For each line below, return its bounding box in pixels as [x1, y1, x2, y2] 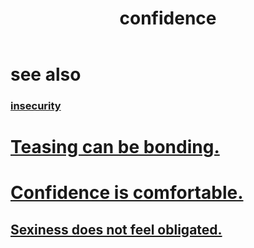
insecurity [10, 99, 62, 113]
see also [10, 63, 82, 86]
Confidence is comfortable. [10, 182, 244, 204]
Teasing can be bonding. [10, 136, 220, 159]
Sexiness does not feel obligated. [10, 221, 223, 238]
